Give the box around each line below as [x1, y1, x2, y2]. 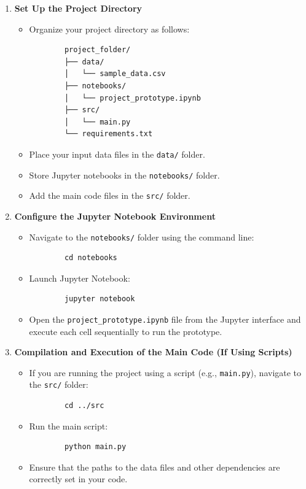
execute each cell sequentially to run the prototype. [29, 325, 222, 337]
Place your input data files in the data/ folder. [29, 147, 205, 160]
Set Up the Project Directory [14, 2, 143, 14]
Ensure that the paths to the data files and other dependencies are [29, 460, 280, 473]
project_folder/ [64, 45, 131, 55]
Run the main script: [29, 419, 108, 432]
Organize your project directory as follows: [29, 22, 190, 35]
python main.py [64, 442, 127, 452]
